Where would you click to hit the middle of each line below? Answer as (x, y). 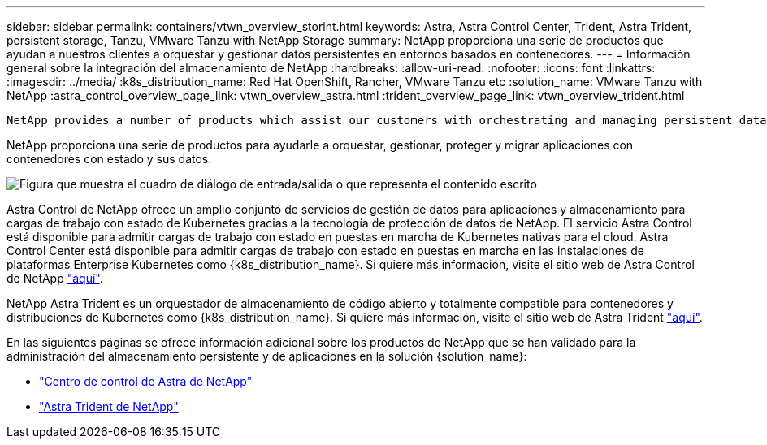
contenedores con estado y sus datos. (109, 159)
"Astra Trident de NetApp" (109, 406)
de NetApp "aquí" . (55, 278)
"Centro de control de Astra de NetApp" (146, 381)
